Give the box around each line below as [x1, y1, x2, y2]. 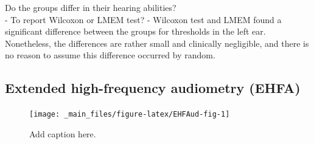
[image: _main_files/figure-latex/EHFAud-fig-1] [29, 110, 230, 119]
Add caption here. [29, 127, 96, 140]
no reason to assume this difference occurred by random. [5, 49, 215, 61]
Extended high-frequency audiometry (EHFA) [5, 78, 301, 97]
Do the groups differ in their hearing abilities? [5, 1, 176, 13]
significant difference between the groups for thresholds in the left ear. [5, 25, 266, 38]
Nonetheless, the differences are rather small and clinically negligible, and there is [5, 36, 309, 49]
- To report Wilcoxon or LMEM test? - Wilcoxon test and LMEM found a [5, 13, 282, 26]
